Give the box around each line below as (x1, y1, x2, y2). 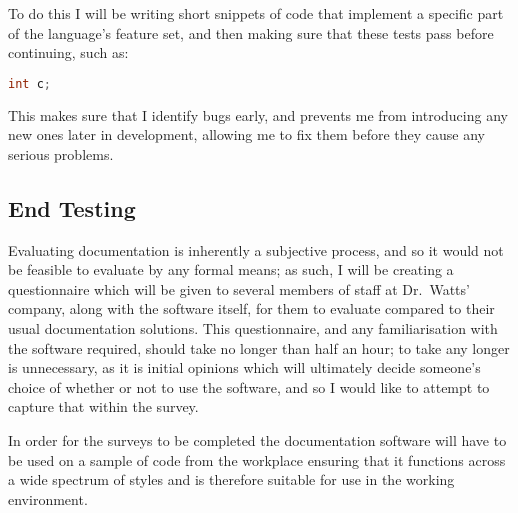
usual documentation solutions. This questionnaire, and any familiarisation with (8, 318, 498, 339)
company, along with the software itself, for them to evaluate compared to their (8, 298, 495, 319)
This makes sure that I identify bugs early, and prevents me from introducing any (8, 104, 508, 125)
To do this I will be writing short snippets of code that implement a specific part (8, 3, 504, 23)
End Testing (8, 192, 136, 223)
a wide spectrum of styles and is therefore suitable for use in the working (8, 469, 455, 490)
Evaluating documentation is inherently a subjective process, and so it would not (8, 239, 504, 260)
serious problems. (8, 143, 114, 164)
